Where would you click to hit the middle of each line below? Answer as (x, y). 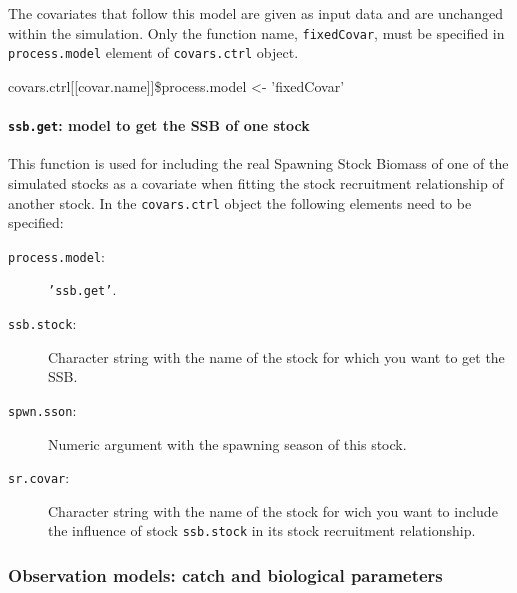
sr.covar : (39, 477)
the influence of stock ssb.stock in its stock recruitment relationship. (262, 530)
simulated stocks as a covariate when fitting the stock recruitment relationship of (256, 182)
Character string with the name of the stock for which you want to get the (276, 356)
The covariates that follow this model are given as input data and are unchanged (256, 13)
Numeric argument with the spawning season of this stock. (227, 443)
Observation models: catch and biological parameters (225, 575)
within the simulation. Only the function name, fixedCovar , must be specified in (256, 32)
